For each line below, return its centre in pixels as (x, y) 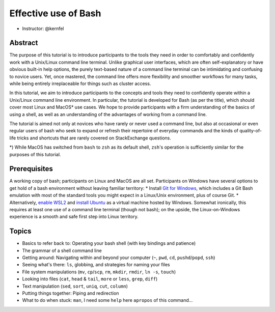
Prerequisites (31, 169)
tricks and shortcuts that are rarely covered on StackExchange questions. (94, 138)
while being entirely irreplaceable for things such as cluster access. (80, 83)
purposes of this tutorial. (35, 154)
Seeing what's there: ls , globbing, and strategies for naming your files (96, 265)
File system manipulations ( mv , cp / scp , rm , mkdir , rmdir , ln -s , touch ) (99, 272)
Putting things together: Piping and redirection (71, 293)
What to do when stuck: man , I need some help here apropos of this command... (107, 300)
